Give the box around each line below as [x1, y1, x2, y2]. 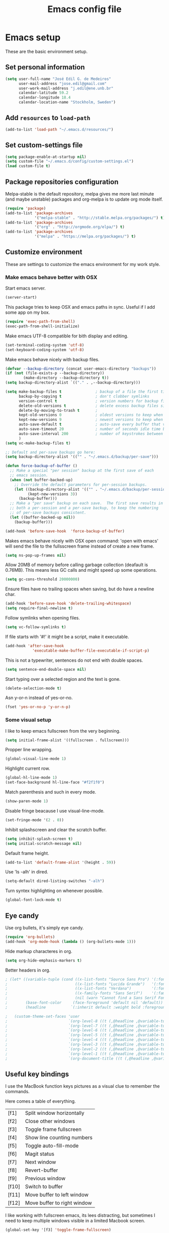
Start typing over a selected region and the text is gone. [5, 676, 121, 682]
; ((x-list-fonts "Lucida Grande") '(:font [5, 982, 167, 987]
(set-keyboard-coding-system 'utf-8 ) [5, 347, 84, 353]
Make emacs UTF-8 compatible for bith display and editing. [5, 333, 129, 339]
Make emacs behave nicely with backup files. [5, 356, 100, 363]
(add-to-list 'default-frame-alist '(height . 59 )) [5, 860, 116, 865]
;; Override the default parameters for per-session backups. [14, 482, 147, 487]
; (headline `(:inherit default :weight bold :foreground [5, 1005, 167, 1010]
